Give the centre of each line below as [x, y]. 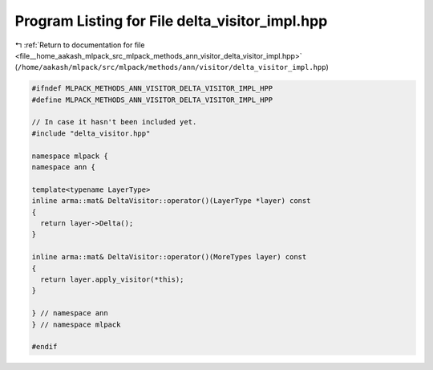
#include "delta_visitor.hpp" [91, 133]
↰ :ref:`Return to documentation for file [80, 45]
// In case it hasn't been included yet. [114, 122]
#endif [45, 347]
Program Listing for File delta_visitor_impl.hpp [171, 21]
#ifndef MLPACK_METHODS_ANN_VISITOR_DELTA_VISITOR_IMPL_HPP [152, 89]
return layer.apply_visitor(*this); [112, 279]
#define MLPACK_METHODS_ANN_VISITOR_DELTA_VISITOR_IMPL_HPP [152, 100]
